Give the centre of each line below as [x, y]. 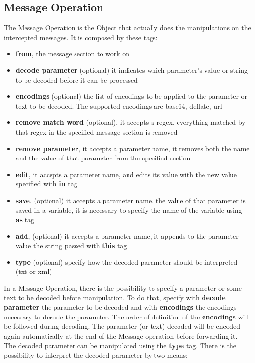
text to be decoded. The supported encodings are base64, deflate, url [119, 105]
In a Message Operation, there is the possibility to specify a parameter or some [123, 288]
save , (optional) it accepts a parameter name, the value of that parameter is [130, 200]
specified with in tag [46, 184]
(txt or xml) [34, 271]
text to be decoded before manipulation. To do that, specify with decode [115, 297]
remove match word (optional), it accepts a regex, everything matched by [130, 122]
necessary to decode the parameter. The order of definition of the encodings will [127, 316]
